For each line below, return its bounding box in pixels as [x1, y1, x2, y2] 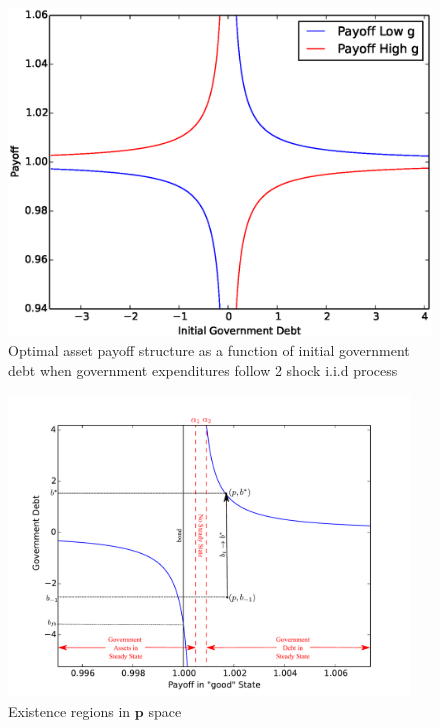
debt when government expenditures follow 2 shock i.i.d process [8, 359, 398, 380]
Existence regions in [8, 700, 131, 721]
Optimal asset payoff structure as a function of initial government [8, 340, 410, 361]
